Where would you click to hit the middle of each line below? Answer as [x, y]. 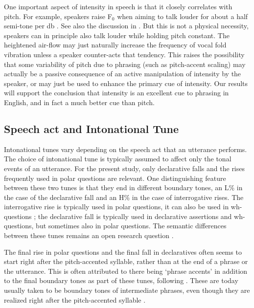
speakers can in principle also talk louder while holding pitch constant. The [117, 35]
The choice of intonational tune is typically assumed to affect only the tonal [118, 159]
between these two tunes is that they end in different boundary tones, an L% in [123, 187]
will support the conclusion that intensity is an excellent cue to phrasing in [116, 93]
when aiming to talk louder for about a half [183, 16]
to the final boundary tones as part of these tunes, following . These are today [121, 280]
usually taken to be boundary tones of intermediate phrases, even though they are [127, 290]
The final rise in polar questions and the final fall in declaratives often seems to [123, 252]
